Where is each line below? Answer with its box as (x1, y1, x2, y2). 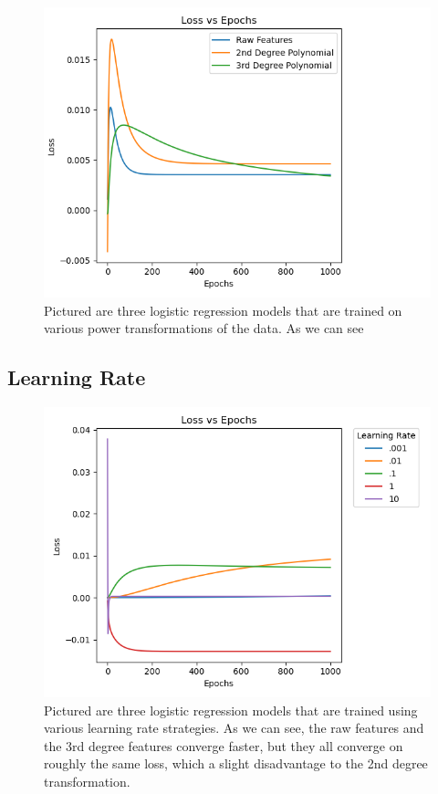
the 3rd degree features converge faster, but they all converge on (44, 736, 403, 755)
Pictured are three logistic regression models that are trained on (44, 300, 402, 319)
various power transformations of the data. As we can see (44, 319, 364, 338)
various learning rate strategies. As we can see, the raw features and (44, 718, 424, 737)
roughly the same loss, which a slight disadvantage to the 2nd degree (44, 754, 428, 773)
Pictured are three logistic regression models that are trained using (44, 700, 418, 719)
